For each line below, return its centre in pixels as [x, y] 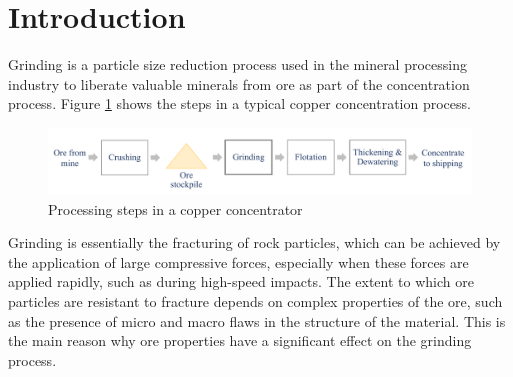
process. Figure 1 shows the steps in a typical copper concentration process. [239, 103]
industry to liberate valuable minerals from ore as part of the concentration [239, 83]
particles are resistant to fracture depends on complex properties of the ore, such [255, 300]
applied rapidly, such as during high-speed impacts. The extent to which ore [241, 281]
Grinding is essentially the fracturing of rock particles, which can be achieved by [254, 242]
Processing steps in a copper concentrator [175, 208]
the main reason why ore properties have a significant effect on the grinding [240, 340]
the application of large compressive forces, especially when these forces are [238, 261]
